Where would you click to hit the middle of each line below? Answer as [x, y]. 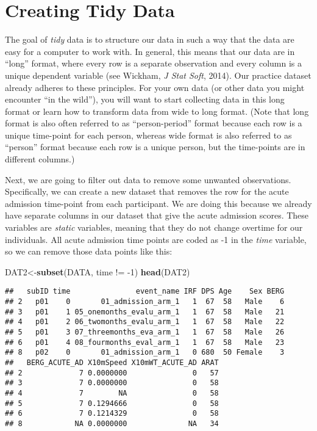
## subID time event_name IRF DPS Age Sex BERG [145, 292]
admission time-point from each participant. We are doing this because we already [158, 203]
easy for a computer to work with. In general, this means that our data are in [150, 51]
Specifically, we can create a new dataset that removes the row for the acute [147, 191]
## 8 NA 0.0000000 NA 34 [112, 423]
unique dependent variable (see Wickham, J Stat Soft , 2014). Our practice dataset [158, 75]
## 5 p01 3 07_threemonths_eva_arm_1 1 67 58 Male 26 [145, 332]
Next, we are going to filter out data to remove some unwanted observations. [148, 179]
